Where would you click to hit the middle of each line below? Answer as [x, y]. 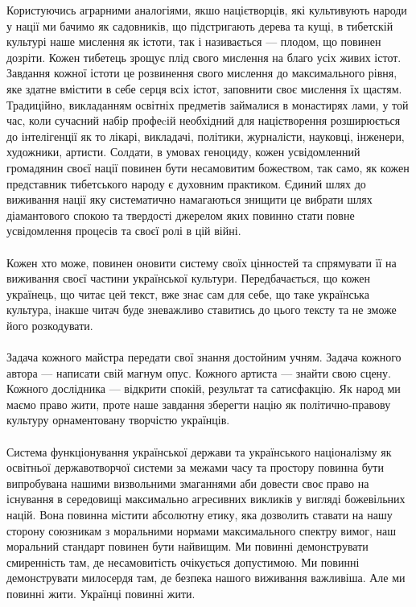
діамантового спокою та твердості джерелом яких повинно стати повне [181, 215]
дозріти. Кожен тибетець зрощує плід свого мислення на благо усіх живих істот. [204, 57]
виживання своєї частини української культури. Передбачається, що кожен [189, 278]
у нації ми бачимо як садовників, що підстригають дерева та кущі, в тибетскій [200, 25]
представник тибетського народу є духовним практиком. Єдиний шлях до [186, 183]
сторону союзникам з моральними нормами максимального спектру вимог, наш [202, 530]
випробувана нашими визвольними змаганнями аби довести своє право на [188, 483]
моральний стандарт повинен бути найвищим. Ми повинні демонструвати [187, 546]
